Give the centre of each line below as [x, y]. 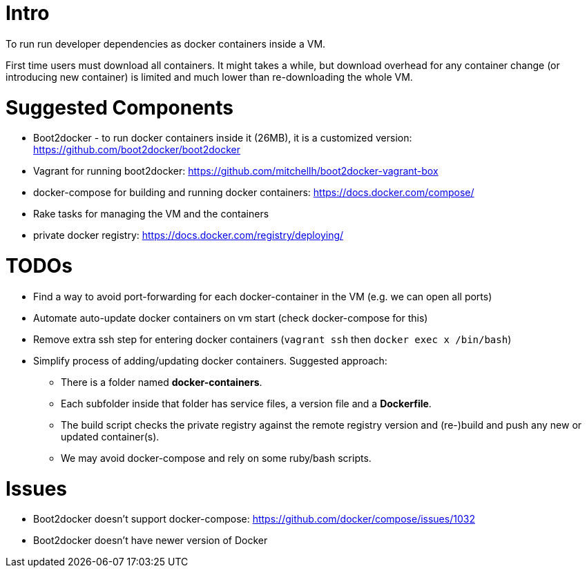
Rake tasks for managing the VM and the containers [151, 214]
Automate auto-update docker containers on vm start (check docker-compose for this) [231, 318]
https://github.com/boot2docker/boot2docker [137, 150]
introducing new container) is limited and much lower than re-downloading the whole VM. [209, 77]
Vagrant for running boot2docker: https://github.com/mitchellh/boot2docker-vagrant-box [236, 171]
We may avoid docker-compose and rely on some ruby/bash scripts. [216, 458]
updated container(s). [110, 436]
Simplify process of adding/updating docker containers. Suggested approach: [210, 360]
